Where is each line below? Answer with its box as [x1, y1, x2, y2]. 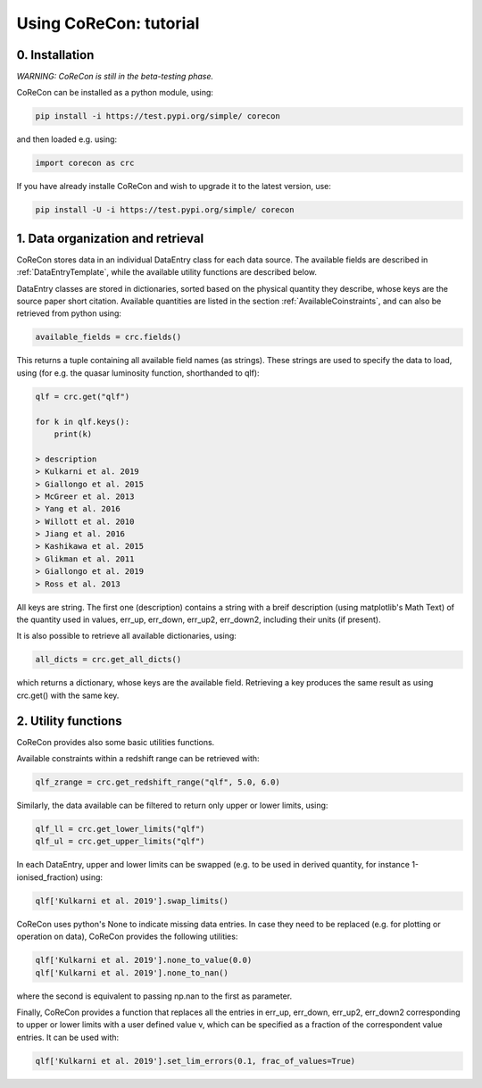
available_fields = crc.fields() [35, 332, 182, 343]
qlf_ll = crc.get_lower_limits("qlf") [35, 824, 205, 835]
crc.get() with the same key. [16, 690, 120, 701]
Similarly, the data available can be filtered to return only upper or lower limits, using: [16, 800, 328, 811]
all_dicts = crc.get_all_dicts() [35, 654, 182, 665]
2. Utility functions [16, 713, 122, 728]
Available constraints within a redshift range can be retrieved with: [16, 753, 260, 764]
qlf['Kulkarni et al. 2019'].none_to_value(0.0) [35, 955, 253, 966]
